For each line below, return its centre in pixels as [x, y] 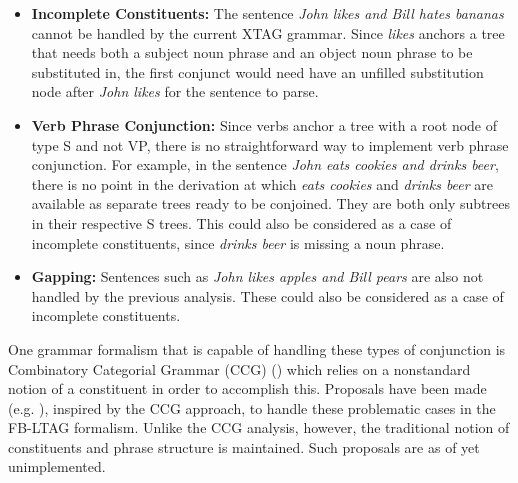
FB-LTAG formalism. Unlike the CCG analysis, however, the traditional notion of [259, 427]
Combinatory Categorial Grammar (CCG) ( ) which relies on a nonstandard [239, 368]
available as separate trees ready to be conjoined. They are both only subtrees [270, 203]
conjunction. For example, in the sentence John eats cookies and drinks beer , [265, 164]
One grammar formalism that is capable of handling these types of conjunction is [257, 348]
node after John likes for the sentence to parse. [175, 91]
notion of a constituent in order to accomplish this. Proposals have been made [247, 388]
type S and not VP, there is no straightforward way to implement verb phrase [270, 144]
